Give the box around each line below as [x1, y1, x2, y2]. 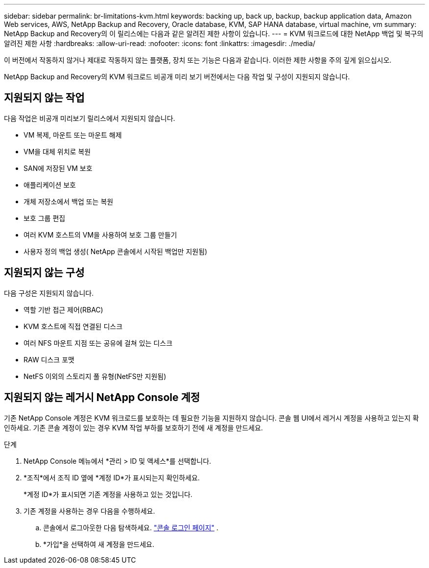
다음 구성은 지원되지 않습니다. [4, 288, 94, 297]
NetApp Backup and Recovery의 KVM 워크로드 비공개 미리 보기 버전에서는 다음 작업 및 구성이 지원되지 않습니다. [4, 72, 350, 81]
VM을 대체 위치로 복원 [24, 147, 91, 156]
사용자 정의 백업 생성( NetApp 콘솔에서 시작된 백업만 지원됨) [24, 247, 208, 256]
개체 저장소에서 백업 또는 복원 [24, 197, 114, 206]
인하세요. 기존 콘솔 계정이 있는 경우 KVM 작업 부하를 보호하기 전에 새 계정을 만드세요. [4, 423, 263, 432]
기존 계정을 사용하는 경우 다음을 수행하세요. [24, 506, 155, 515]
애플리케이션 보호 [24, 180, 76, 189]
